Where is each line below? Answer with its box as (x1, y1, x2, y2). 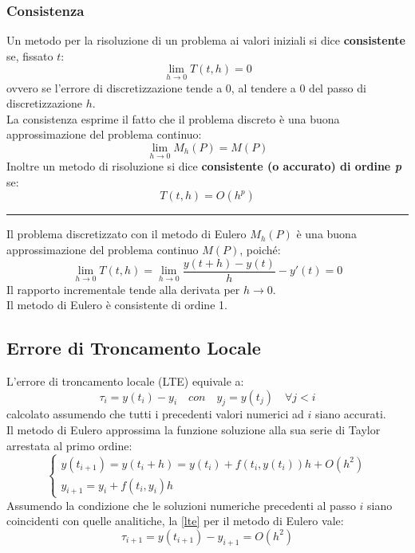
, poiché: (239, 241, 281, 257)
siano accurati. (314, 406, 386, 422)
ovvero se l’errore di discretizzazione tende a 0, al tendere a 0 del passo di (6, 79, 366, 96)
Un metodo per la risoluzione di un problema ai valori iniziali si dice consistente (6, 32, 405, 49)
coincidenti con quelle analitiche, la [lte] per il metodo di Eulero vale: (6, 512, 344, 529)
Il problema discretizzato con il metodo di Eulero (6, 226, 247, 242)
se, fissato (6, 47, 53, 64)
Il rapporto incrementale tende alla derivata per (6, 280, 240, 297)
